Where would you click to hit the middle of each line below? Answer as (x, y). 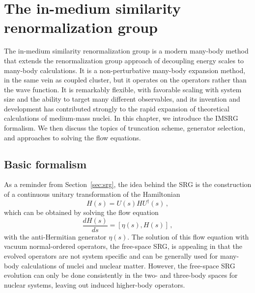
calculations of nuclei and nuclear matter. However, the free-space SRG (128, 265)
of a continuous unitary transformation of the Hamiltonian (92, 194)
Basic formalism (45, 164)
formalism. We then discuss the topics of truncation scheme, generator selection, (125, 128)
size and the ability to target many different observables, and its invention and (122, 99)
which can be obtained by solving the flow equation (81, 212)
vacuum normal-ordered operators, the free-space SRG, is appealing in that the (123, 246)
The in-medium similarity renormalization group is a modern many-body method (126, 51)
